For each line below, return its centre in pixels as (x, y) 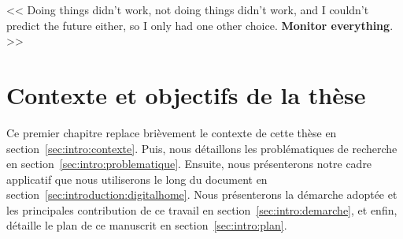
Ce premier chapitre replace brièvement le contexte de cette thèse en (172, 132)
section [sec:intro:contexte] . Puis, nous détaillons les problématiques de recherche (202, 148)
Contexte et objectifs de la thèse (186, 94)
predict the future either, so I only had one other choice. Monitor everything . (200, 25)
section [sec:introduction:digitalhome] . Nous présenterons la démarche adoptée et (202, 194)
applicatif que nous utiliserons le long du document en (137, 179)
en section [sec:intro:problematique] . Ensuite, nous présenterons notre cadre (189, 164)
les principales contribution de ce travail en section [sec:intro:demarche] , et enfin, (202, 209)
